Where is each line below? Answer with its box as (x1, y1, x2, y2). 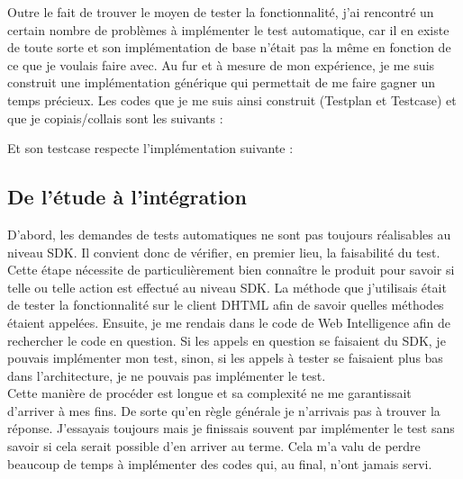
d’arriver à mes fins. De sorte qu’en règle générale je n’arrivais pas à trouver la (7, 401, 440, 420)
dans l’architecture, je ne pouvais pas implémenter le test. (7, 366, 326, 384)
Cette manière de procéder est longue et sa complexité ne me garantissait (7, 384, 412, 402)
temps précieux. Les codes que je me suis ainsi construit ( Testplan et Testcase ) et (7, 90, 457, 109)
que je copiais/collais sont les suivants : (7, 108, 223, 127)
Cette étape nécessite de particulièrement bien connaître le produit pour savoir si (7, 260, 455, 279)
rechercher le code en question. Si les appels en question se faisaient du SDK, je (7, 330, 446, 349)
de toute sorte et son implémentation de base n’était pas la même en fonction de (7, 38, 451, 57)
